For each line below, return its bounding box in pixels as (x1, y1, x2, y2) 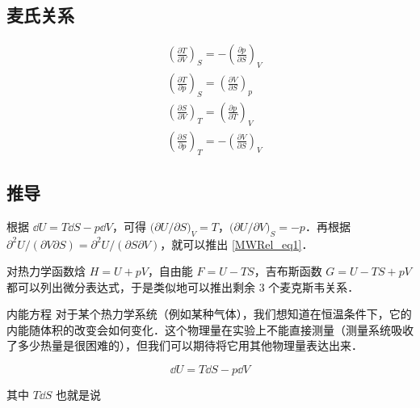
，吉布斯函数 (254, 263, 322, 280)
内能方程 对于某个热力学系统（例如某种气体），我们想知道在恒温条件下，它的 (6, 305, 412, 322)
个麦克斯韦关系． (268, 278, 359, 295)
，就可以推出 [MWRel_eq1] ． (160, 235, 313, 252)
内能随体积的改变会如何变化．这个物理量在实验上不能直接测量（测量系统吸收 (6, 321, 414, 338)
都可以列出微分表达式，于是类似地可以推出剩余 (6, 278, 255, 295)
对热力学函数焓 (6, 263, 86, 280)
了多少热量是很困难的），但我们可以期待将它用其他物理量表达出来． (6, 337, 363, 354)
